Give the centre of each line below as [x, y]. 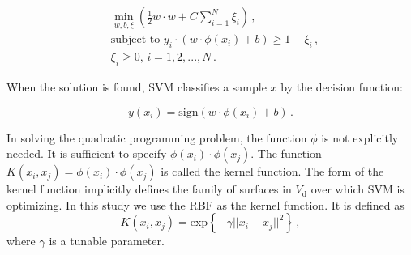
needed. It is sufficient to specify [87, 153]
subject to [135, 40]
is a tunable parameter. [107, 241]
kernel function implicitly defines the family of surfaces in [149, 189]
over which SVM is [357, 189]
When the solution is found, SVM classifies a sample [137, 86]
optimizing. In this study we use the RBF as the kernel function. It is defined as [205, 204]
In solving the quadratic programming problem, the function [157, 137]
